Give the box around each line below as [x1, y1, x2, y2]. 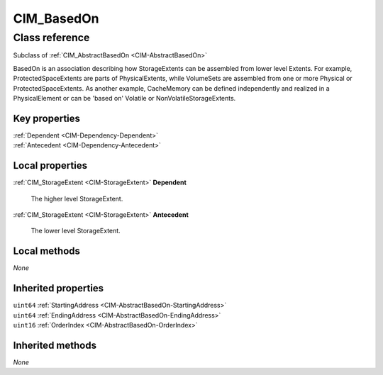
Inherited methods [13, 339, 97, 351]
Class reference [13, 31, 90, 44]
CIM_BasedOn [13, 11, 99, 26]
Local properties [13, 159, 88, 172]
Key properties [13, 112, 81, 124]
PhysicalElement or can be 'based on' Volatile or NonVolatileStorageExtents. [13, 94, 236, 102]
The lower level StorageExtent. [30, 227, 121, 235]
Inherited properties [13, 282, 104, 294]
